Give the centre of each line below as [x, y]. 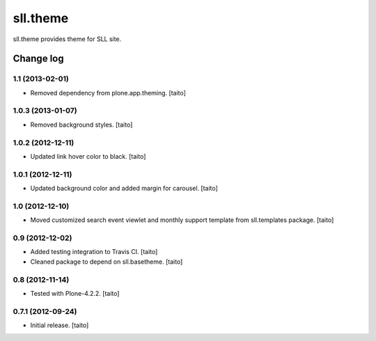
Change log [38, 59]
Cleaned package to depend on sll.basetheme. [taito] [107, 262]
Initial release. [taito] [60, 325]
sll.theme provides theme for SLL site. [67, 39]
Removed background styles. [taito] [81, 125]
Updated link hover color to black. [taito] [88, 156]
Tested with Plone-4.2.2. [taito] [75, 293]
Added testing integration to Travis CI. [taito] [94, 252]
